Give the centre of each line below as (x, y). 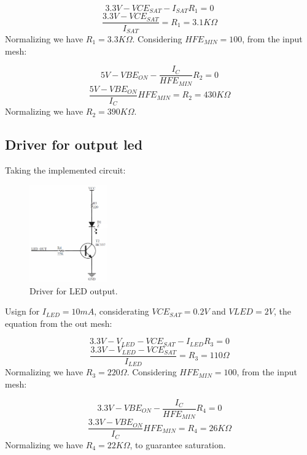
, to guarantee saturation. (178, 444)
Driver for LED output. (74, 290)
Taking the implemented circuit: (65, 170)
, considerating (122, 311)
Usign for (22, 311)
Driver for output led (74, 144)
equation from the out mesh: (59, 323)
